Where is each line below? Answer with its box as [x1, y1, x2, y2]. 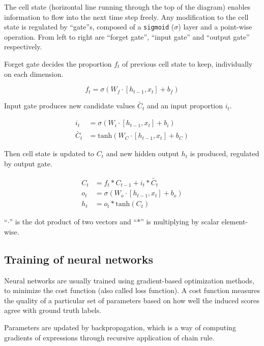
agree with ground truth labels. [4, 305, 102, 315]
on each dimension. [4, 68, 64, 79]
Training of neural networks [4, 251, 153, 267]
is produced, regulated [190, 148, 259, 159]
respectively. [4, 41, 42, 52]
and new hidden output [106, 148, 179, 159]
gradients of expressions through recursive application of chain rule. [4, 332, 215, 342]
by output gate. [4, 158, 52, 168]
